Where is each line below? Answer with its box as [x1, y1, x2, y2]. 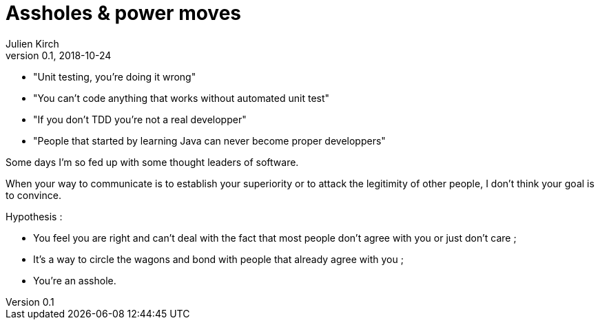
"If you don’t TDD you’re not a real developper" [33, 113, 247, 125]
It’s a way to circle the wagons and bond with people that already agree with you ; [33, 253, 404, 265]
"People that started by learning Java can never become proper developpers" [33, 134, 386, 147]
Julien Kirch [6, 37, 59, 50]
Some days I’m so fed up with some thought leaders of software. [6, 156, 299, 168]
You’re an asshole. [33, 274, 116, 286]
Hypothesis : [6, 210, 63, 222]
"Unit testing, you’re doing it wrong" [33, 70, 196, 83]
